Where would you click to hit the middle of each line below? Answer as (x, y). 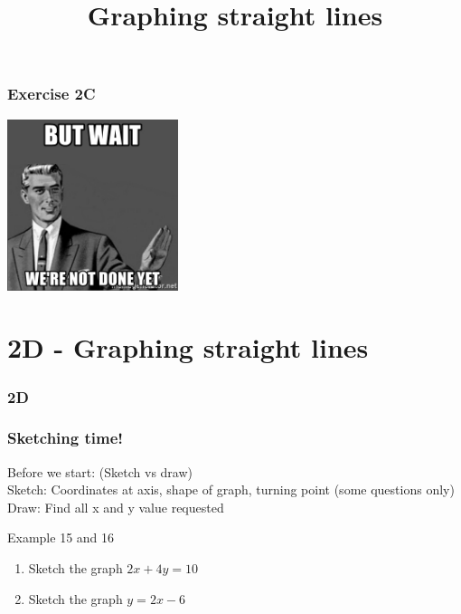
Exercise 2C (52, 94)
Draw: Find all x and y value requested (116, 507)
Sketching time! (65, 438)
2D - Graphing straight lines (188, 347)
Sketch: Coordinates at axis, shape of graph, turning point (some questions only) (231, 489)
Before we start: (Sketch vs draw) (100, 471)
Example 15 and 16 (61, 537)
